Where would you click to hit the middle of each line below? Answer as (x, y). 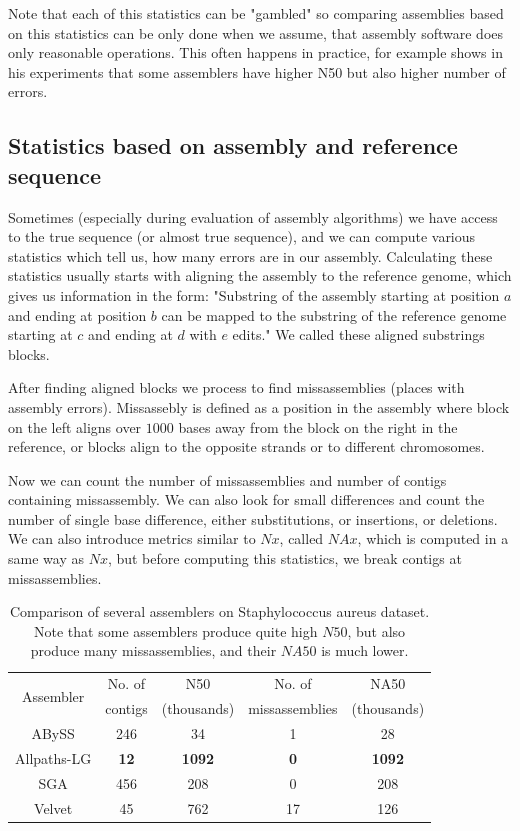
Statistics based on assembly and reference (233, 145)
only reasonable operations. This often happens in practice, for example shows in (255, 52)
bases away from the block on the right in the (318, 426)
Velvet (53, 807)
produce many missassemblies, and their (153, 650)
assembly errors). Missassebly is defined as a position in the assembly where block (259, 406)
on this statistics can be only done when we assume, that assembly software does (256, 32)
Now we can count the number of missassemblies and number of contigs (227, 479)
